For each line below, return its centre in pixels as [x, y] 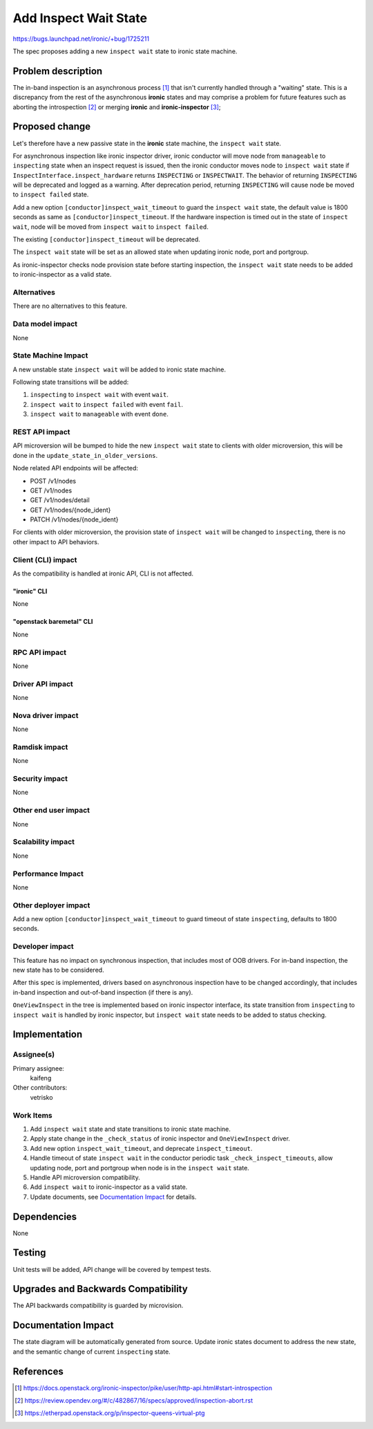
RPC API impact [40, 652]
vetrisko [41, 1097]
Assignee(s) [34, 1055]
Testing [29, 1253]
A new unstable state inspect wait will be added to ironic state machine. [119, 369]
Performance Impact [48, 874]
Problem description [58, 71]
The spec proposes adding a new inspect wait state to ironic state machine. [125, 51]
